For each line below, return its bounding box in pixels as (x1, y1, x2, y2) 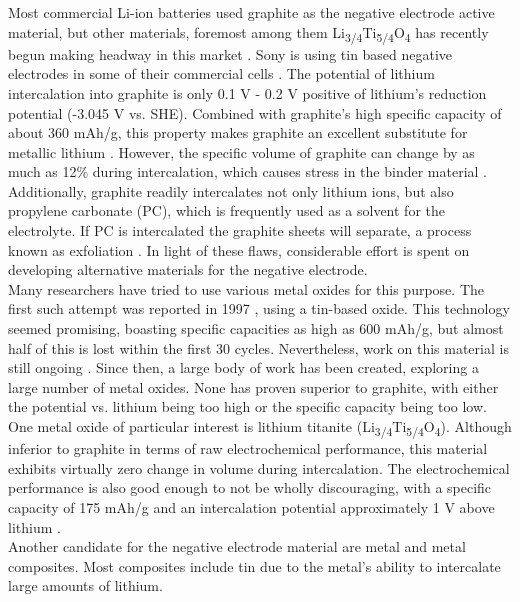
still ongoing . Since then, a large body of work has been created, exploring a (8, 357, 479, 378)
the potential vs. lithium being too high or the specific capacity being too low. (8, 396, 487, 417)
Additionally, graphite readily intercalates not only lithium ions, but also (8, 180, 454, 201)
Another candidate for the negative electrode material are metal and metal (8, 536, 466, 557)
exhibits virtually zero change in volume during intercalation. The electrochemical (8, 457, 510, 478)
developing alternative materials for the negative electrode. (8, 259, 368, 280)
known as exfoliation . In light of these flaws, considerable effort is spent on (8, 239, 470, 260)
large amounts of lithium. (8, 575, 163, 596)
